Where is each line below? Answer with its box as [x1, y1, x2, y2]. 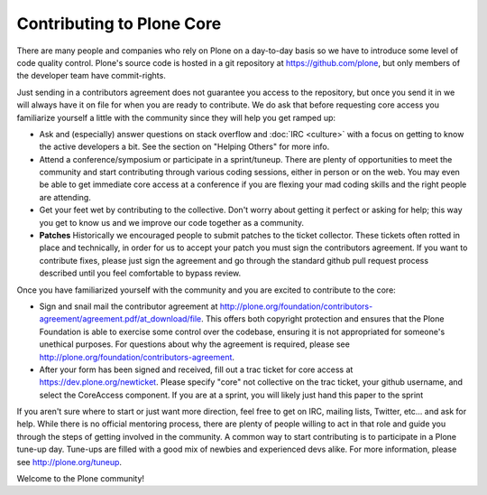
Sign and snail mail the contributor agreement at [39, 301, 218, 312]
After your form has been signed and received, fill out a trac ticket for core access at [39, 364, 354, 375]
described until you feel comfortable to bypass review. [39, 267, 242, 279]
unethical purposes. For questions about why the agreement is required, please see [39, 339, 351, 350]
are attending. [39, 191, 92, 202]
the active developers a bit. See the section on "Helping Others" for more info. [39, 141, 330, 153]
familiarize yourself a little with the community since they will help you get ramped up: [16, 112, 336, 123]
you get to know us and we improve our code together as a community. [39, 217, 305, 228]
